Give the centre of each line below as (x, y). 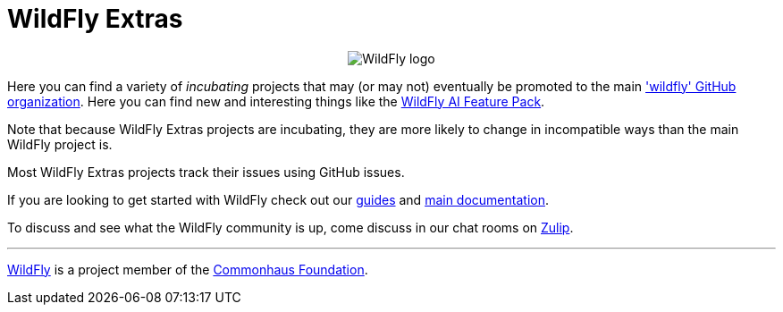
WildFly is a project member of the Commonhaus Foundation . (188, 269)
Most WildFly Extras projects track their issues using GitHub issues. (206, 172)
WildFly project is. (60, 144)
